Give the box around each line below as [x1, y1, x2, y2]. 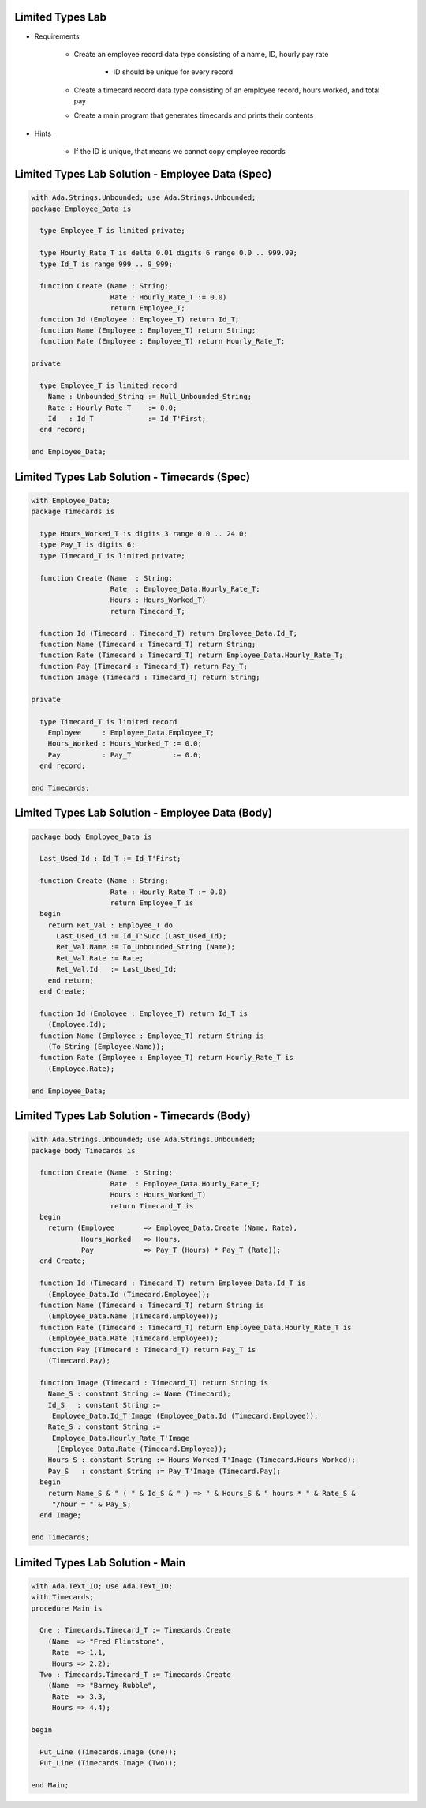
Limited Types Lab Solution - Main [14, 1556, 185, 1569]
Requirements [34, 32, 80, 41]
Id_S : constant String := [47, 1400, 161, 1409]
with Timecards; [31, 1592, 95, 1602]
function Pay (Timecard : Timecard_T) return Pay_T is [39, 1345, 256, 1354]
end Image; [39, 1511, 82, 1520]
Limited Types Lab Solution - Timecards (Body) [14, 1109, 252, 1122]
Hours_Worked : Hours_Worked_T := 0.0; [47, 739, 203, 748]
